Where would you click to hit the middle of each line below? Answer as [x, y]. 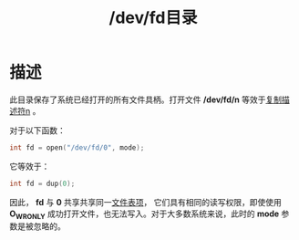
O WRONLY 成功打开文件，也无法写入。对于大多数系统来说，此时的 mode [144, 214]
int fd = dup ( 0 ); [42, 183]
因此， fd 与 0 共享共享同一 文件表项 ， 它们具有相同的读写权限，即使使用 [146, 202]
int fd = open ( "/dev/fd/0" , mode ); [77, 147]
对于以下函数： [37, 130]
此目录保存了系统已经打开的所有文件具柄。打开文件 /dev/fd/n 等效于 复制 [146, 99]
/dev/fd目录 [153, 18]
